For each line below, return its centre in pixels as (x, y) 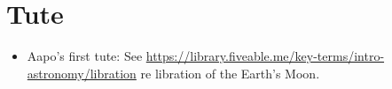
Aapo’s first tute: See (85, 56)
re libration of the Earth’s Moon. (230, 73)
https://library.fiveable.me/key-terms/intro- (265, 56)
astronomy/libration (82, 73)
